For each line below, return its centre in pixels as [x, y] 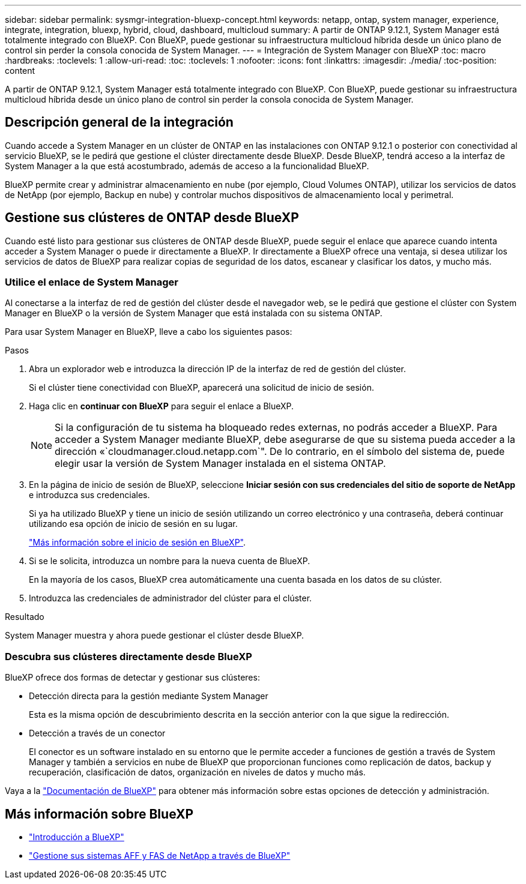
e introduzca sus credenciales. [89, 495]
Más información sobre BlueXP [99, 814]
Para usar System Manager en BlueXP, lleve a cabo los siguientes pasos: [149, 332]
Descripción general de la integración [119, 122]
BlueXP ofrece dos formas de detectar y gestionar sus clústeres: [132, 678]
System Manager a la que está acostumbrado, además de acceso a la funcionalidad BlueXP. [187, 166]
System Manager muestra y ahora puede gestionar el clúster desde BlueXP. [155, 636]
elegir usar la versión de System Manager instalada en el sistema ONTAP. [220, 464]
